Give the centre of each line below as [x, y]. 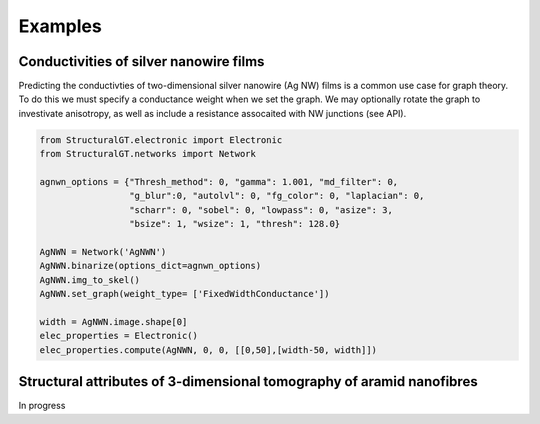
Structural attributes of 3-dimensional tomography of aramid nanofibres [248, 381]
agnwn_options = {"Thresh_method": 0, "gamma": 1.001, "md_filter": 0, [219, 181]
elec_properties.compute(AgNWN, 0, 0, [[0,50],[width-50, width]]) [208, 349]
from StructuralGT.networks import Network [148, 154]
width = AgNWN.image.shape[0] [113, 321]
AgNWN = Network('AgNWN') [103, 251]
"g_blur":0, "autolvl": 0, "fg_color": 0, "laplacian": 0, [276, 196]
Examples [60, 26]
